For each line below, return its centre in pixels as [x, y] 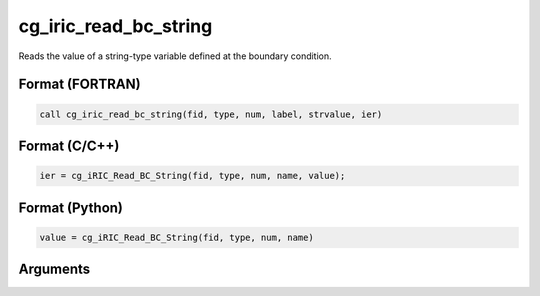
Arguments [54, 269]
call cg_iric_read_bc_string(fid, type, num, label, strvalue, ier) [211, 114]
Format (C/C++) [69, 145]
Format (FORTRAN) [79, 84]
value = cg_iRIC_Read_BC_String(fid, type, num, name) [176, 237]
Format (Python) [71, 207]
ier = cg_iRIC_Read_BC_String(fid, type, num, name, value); [192, 176]
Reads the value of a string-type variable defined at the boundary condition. [175, 56]
